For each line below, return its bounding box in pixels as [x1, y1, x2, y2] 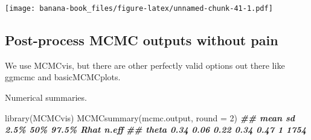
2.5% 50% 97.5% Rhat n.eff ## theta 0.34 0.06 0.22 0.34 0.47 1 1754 [5, 123, 307, 136]
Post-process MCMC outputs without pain [5, 31, 278, 49]
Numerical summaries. [5, 91, 87, 104]
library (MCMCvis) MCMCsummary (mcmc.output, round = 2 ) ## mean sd [5, 111, 295, 124]
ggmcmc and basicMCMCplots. [5, 71, 121, 83]
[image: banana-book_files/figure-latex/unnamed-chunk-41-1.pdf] [5, 4, 273, 13]
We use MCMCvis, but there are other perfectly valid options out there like [5, 59, 285, 71]
